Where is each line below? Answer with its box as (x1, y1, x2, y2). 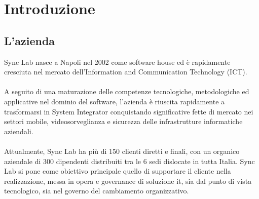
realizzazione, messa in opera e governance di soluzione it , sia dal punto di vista (4, 175, 252, 186)
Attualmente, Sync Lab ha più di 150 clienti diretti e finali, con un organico (4, 145, 240, 156)
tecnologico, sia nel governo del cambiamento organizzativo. (4, 185, 189, 196)
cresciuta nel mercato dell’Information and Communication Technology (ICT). (4, 66, 247, 77)
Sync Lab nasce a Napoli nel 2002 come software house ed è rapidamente (4, 56, 231, 67)
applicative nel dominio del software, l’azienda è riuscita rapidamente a (4, 96, 225, 106)
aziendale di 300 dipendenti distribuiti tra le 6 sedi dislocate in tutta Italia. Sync (4, 155, 255, 166)
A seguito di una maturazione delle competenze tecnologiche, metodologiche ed (4, 86, 249, 97)
